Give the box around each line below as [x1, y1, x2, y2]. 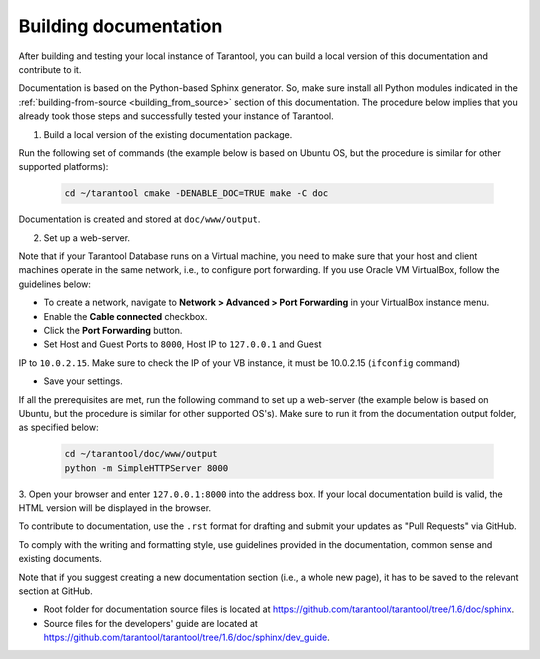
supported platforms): [18, 161, 109, 173]
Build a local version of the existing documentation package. [43, 128, 293, 140]
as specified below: [18, 421, 99, 434]
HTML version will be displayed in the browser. [18, 502, 212, 514]
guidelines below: [18, 278, 92, 290]
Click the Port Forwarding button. [43, 324, 183, 336]
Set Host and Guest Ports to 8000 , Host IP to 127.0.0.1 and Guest [43, 338, 322, 350]
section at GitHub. [18, 585, 94, 597]
